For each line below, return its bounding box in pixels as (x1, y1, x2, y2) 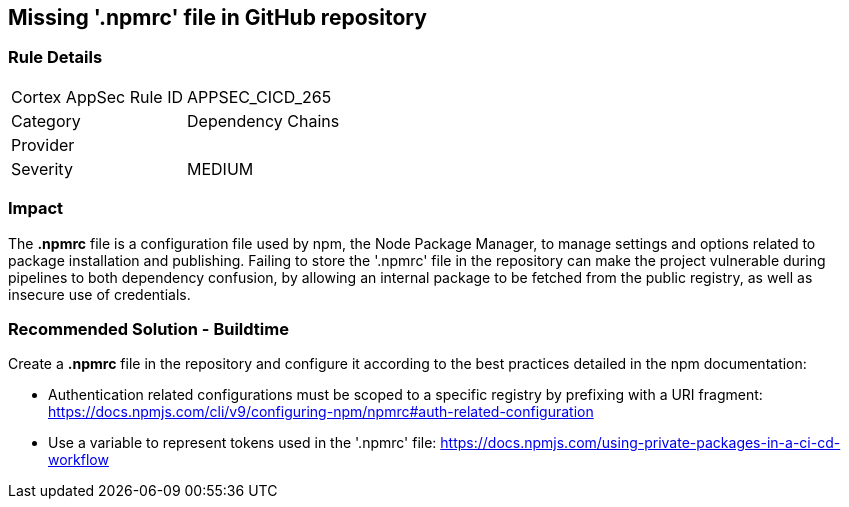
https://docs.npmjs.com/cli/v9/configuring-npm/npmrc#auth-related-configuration (48, 403, 594, 421)
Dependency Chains (187, 110, 340, 131)
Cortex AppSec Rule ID (11, 86, 184, 107)
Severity (11, 158, 73, 179)
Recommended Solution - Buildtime (8, 318, 289, 339)
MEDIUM (187, 158, 254, 179)
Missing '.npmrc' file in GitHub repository (8, 5, 427, 30)
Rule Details (8, 47, 103, 68)
